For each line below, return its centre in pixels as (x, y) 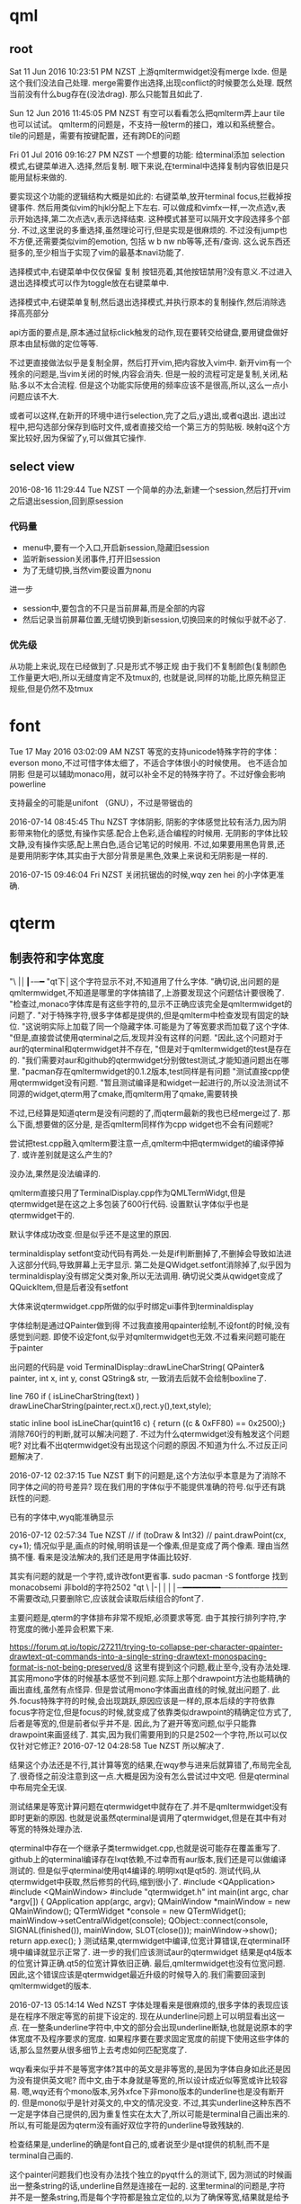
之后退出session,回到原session (66, 501)
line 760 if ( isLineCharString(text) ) (75, 1396)
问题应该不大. (35, 396)
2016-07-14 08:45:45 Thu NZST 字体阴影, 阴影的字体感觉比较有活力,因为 (144, 822)
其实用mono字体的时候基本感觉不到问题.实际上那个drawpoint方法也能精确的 (150, 1679)
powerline (28, 784)
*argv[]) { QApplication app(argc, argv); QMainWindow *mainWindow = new (150, 1902)
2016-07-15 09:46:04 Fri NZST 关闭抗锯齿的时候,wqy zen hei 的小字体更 (143, 875)
